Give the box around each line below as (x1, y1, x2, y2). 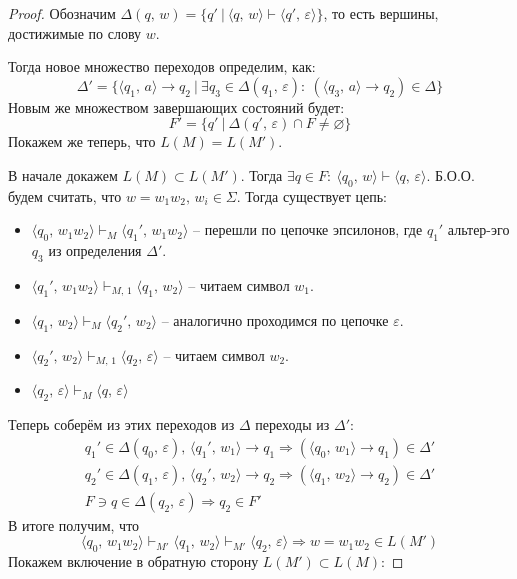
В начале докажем (8, 164, 118, 185)
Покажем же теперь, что (8, 131, 156, 152)
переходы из (255, 414, 330, 435)
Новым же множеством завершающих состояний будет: (8, 96, 345, 117)
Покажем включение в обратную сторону (8, 551, 259, 572)
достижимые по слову (8, 22, 142, 43)
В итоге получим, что (8, 514, 140, 535)
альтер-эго (447, 219, 510, 240)
